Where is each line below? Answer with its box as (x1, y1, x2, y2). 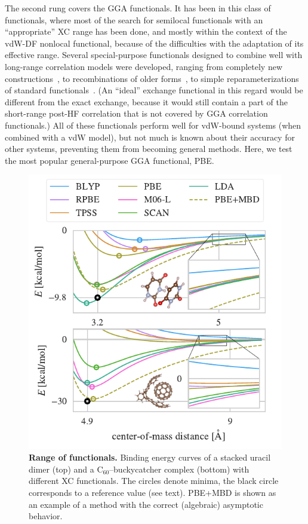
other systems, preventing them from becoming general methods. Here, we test (5, 142, 292, 155)
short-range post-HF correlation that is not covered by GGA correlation (5, 107, 268, 120)
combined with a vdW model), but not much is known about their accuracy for (5, 130, 295, 143)
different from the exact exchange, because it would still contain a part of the (5, 95, 288, 108)
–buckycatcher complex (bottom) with (109, 462, 250, 475)
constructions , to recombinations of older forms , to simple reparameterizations (5, 72, 299, 84)
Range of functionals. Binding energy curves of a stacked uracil (29, 451, 271, 464)
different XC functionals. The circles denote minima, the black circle (29, 474, 279, 487)
